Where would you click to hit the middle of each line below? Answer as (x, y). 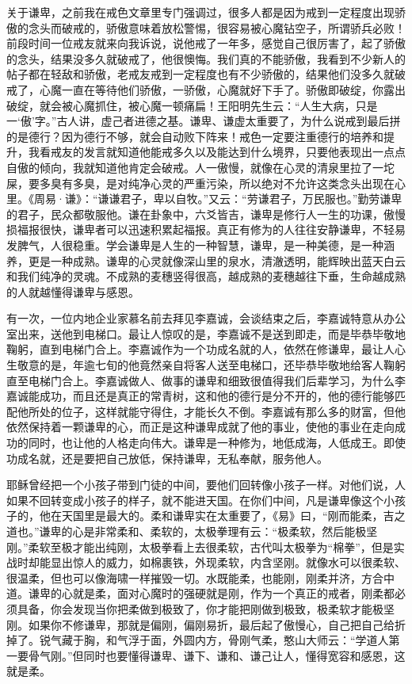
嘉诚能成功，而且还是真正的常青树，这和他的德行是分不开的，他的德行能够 (200, 396)
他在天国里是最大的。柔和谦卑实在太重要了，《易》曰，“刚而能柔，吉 (217, 516)
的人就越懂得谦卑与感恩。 (73, 291)
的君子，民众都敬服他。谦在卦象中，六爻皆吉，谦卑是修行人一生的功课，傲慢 (206, 214)
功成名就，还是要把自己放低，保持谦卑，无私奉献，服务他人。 (167, 458)
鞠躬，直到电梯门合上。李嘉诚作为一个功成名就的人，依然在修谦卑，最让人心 (206, 349)
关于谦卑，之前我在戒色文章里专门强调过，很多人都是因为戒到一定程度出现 (200, 12)
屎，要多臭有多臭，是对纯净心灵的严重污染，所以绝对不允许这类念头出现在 (200, 183)
